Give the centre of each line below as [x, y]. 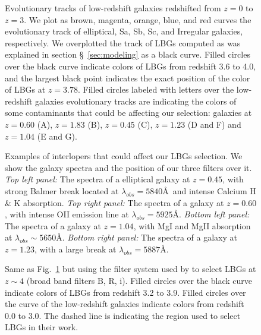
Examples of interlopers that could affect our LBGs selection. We [124, 156]
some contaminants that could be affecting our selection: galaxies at [128, 113]
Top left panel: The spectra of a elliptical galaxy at [98, 179]
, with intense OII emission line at [67, 214]
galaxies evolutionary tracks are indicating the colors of [136, 101]
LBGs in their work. [42, 327]
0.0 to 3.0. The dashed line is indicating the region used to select [123, 315]
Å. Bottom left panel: [211, 214]
